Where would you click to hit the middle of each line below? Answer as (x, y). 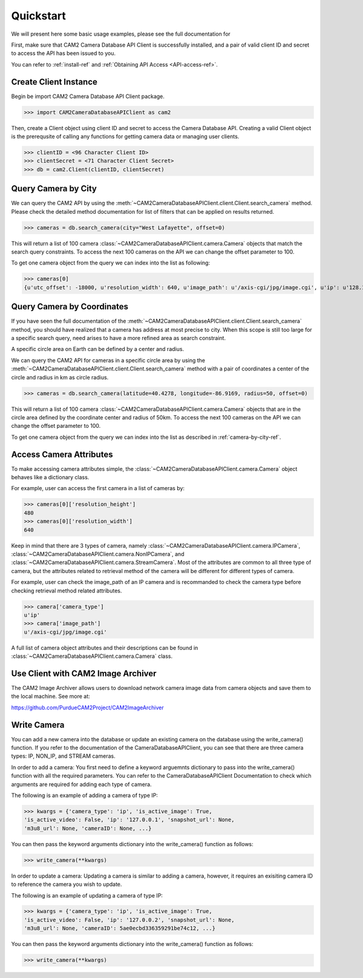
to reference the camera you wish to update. (67, 884)
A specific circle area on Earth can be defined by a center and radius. (98, 349)
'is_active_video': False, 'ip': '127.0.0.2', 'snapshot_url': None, (129, 920)
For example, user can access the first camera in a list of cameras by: (98, 488)
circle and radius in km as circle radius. (60, 377)
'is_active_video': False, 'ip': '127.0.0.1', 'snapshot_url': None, (129, 820)
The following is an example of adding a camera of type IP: (85, 795)
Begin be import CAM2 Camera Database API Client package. (88, 96)
